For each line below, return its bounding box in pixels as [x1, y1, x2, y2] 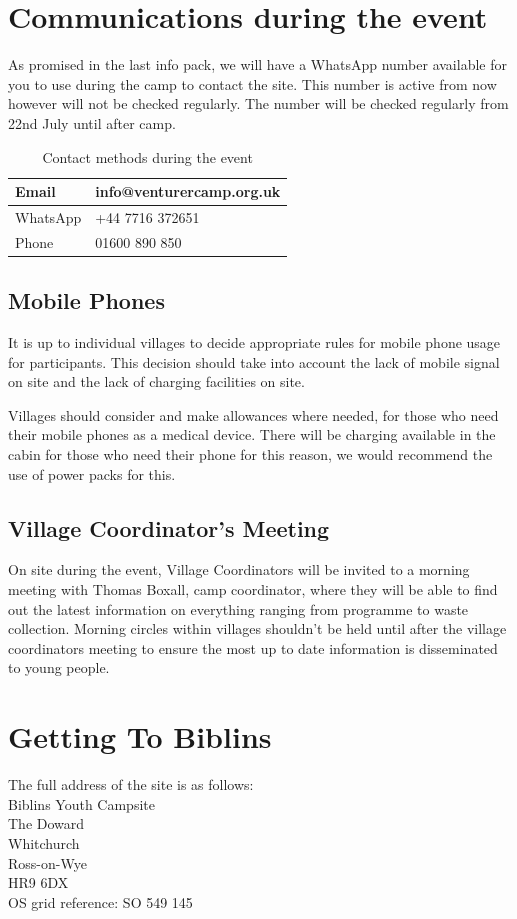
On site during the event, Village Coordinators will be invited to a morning [8, 559, 470, 580]
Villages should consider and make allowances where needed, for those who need [8, 404, 499, 425]
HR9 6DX [8, 872, 69, 893]
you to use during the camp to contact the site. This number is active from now [8, 73, 497, 94]
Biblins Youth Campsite [8, 793, 155, 814]
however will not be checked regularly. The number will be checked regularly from [8, 93, 509, 114]
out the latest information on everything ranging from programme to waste [8, 598, 469, 619]
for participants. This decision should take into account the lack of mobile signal [8, 351, 500, 372]
